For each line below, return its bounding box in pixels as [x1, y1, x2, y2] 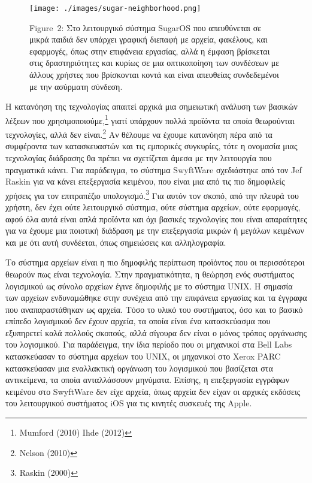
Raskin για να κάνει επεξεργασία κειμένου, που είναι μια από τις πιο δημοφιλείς [5, 175, 285, 188]
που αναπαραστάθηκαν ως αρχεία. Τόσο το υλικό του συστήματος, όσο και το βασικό [5, 303, 303, 315]
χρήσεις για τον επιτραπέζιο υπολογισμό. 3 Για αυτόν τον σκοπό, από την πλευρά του [5, 187, 299, 201]
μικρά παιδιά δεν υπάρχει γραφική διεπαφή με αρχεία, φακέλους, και [29, 33, 268, 46]
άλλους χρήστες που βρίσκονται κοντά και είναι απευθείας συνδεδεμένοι [29, 68, 279, 81]
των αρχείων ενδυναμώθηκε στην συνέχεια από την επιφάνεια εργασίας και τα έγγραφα [5, 291, 307, 304]
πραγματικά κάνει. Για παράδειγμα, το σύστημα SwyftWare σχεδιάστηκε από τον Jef [5, 163, 302, 176]
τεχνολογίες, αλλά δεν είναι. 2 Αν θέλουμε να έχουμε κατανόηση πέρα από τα [5, 126, 272, 140]
